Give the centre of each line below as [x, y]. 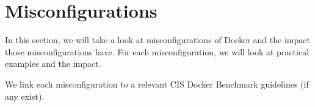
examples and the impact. [53, 64]
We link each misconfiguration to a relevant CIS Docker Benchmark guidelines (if [157, 84]
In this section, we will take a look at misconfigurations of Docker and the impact [157, 40]
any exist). [25, 96]
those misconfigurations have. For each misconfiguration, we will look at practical [157, 51]
